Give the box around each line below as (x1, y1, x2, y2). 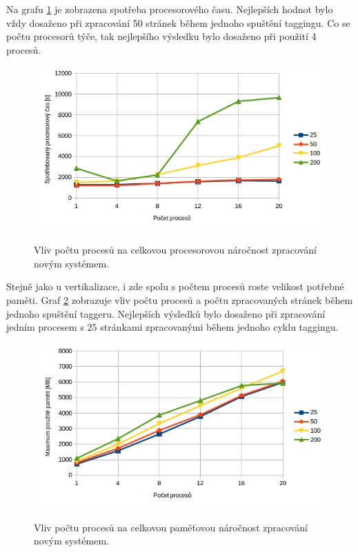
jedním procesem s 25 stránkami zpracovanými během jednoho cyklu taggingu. (6, 320, 339, 334)
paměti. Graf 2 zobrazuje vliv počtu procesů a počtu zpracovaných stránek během (6, 293, 353, 307)
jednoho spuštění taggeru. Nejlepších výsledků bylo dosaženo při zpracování (6, 306, 326, 320)
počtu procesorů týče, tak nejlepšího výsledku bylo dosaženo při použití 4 (6, 29, 317, 43)
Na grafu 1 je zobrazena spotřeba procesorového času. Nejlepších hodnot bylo (6, 2, 333, 16)
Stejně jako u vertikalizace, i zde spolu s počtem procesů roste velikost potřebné (6, 279, 344, 294)
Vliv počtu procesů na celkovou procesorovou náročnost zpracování (34, 243, 317, 257)
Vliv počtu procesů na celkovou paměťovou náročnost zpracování (34, 520, 308, 534)
